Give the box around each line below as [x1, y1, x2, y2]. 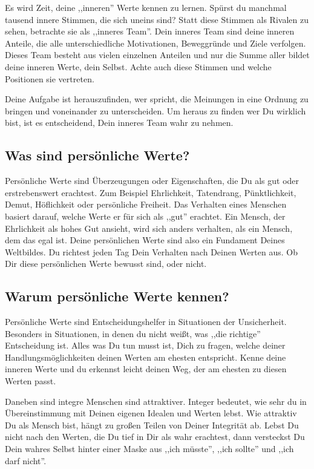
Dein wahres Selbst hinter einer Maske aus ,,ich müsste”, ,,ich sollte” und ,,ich [5, 442, 294, 455]
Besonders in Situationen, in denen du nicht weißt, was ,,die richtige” [5, 327, 261, 339]
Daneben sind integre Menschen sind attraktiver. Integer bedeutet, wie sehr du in [5, 395, 307, 407]
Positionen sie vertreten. [5, 72, 94, 85]
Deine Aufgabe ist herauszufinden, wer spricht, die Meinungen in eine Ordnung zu [5, 93, 309, 105]
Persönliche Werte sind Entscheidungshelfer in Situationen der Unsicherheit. [5, 315, 287, 328]
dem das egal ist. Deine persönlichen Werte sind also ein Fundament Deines [5, 234, 285, 246]
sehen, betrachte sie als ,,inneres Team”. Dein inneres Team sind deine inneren [5, 25, 295, 38]
